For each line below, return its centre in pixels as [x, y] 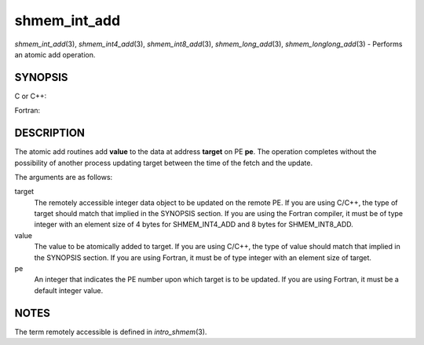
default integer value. [69, 290]
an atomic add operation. [55, 54]
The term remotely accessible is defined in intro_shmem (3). [111, 332]
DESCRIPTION [50, 133]
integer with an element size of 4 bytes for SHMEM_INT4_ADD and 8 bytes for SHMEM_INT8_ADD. [194, 225]
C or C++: [31, 96]
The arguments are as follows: [64, 177]
